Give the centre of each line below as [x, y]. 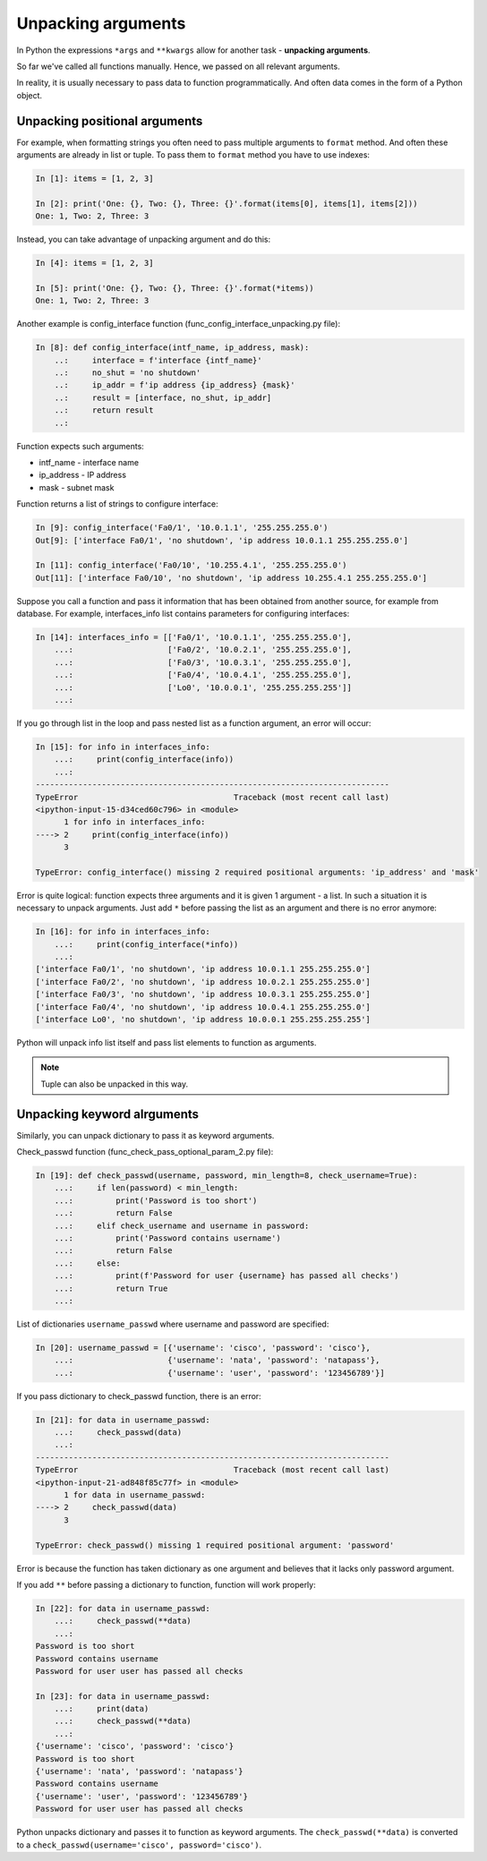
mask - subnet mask [77, 487]
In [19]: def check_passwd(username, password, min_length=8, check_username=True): [226, 1176]
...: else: [87, 1263]
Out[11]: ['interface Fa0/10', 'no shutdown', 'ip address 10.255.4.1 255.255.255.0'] [231, 578]
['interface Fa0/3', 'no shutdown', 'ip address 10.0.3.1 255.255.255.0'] [203, 995]
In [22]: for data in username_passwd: [123, 1608]
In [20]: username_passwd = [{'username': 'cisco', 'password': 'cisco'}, [203, 1348]
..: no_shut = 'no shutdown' [128, 373]
